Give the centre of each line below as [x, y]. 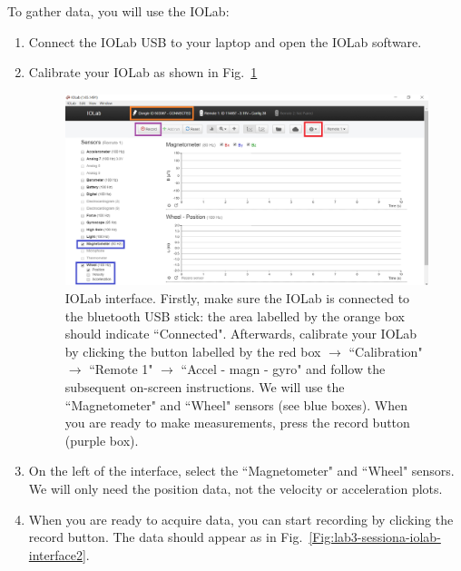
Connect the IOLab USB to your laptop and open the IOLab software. [225, 41]
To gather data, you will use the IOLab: [118, 11]
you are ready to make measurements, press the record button [237, 423]
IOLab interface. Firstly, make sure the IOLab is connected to [237, 298]
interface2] [57, 554]
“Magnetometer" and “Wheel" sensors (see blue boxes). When [236, 404]
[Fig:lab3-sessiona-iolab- [375, 537]
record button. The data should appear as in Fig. [166, 537]
